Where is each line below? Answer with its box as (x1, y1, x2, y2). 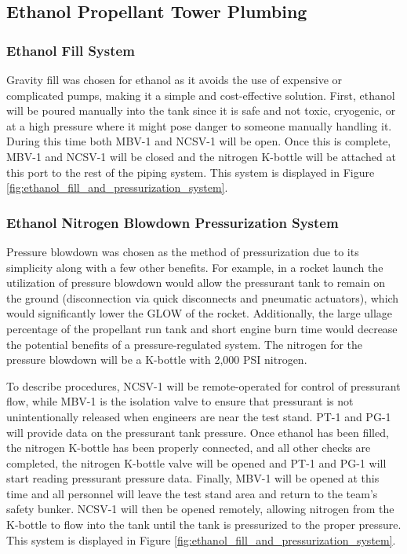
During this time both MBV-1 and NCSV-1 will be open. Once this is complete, (6, 133, 391, 149)
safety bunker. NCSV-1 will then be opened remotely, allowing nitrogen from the (6, 501, 394, 517)
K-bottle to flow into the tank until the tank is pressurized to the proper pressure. (6, 516, 402, 533)
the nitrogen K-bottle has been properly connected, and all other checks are (6, 439, 371, 456)
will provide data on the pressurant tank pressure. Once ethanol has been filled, (6, 424, 389, 440)
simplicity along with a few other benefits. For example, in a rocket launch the (6, 259, 383, 275)
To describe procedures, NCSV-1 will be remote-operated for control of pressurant (6, 377, 401, 394)
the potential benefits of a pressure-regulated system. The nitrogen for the (6, 336, 363, 352)
